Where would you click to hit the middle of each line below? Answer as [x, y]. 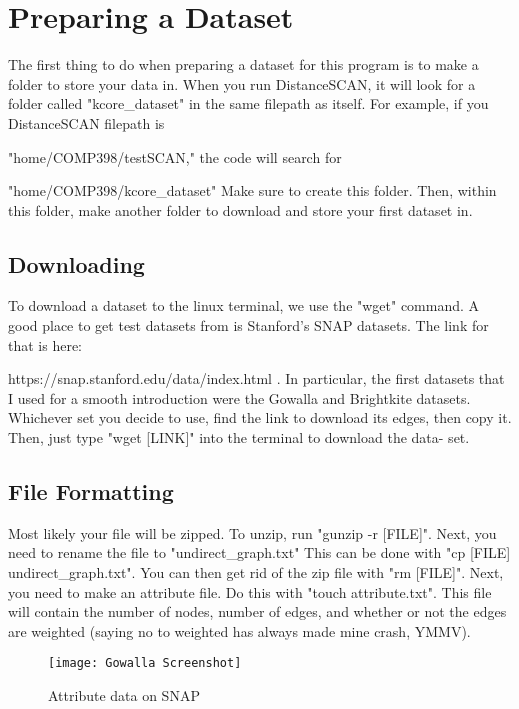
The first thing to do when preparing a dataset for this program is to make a [243, 64]
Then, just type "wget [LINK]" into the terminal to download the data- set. [239, 437]
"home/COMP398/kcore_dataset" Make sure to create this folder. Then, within [252, 190]
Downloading [76, 263]
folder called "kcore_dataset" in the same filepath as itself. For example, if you [248, 103]
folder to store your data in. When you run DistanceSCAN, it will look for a [242, 83]
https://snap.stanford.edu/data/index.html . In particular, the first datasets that [256, 378]
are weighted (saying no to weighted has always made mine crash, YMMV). [239, 630]
